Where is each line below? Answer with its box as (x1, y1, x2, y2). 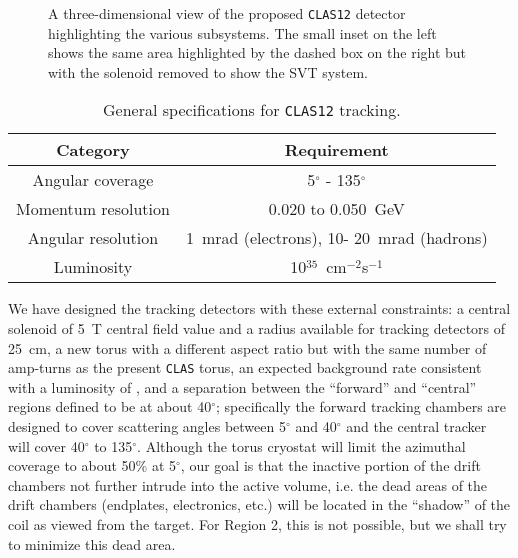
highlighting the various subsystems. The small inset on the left (48, 22, 437, 43)
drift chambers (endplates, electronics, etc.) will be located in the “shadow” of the (8, 494, 511, 515)
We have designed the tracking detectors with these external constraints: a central (8, 298, 511, 319)
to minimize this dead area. (8, 533, 176, 554)
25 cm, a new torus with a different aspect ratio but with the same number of (8, 337, 487, 358)
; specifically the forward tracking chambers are (215, 396, 507, 417)
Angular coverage (32, 168, 154, 192)
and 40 (295, 416, 337, 437)
